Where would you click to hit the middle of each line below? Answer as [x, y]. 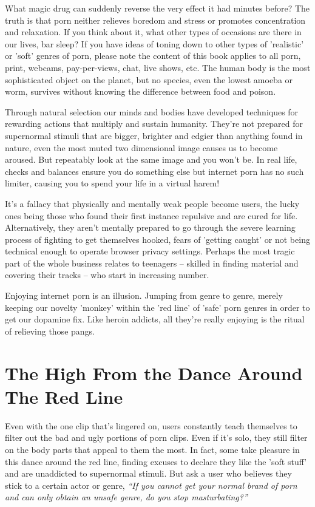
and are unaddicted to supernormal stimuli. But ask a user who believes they [148, 473]
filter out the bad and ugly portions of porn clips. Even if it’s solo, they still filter [156, 437]
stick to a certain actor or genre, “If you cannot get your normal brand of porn [151, 485]
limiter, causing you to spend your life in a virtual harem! [112, 183]
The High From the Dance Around [154, 373]
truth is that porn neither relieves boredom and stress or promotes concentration [155, 20]
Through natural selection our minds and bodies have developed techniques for [152, 111]
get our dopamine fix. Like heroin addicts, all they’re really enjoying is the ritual [155, 319]
